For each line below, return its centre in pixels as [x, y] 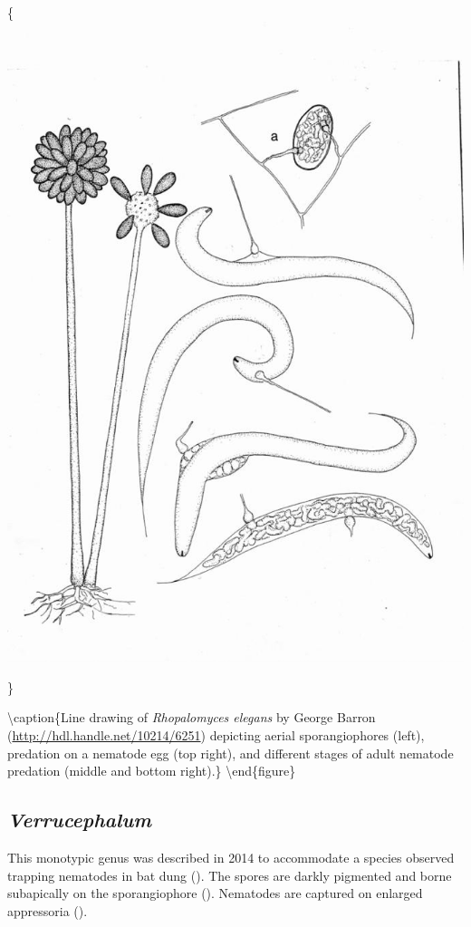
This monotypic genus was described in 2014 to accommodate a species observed [231, 857]
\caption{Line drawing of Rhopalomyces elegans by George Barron [192, 717]
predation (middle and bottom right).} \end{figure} [152, 771]
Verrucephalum [80, 820]
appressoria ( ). [48, 910]
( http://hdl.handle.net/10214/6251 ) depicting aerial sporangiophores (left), [216, 735]
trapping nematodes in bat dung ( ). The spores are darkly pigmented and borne [230, 875]
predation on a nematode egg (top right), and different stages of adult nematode [231, 753]
